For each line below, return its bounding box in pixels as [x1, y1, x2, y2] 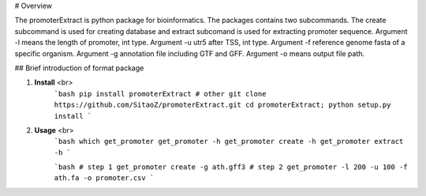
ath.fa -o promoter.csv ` [54, 174, 155, 183]
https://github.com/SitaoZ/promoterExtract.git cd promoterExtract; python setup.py [54, 100, 391, 110]
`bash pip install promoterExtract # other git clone [54, 89, 267, 98]
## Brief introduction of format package [14, 63, 144, 73]
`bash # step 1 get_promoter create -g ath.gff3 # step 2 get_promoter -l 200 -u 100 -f [54, 163, 408, 171]
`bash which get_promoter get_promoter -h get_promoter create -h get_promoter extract [54, 137, 404, 146]
